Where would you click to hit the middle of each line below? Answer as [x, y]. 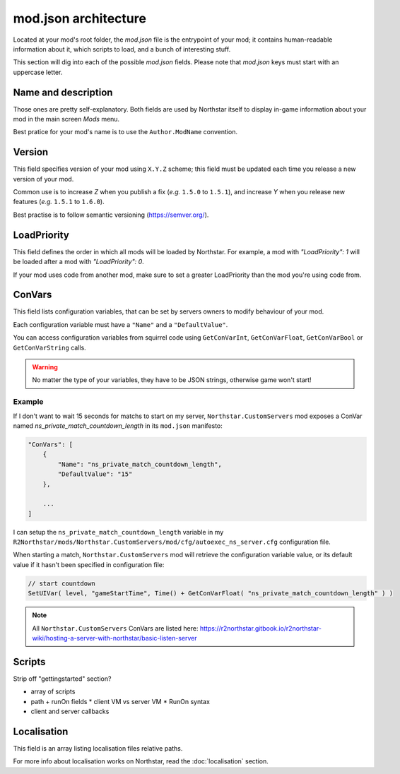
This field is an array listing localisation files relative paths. [98, 748]
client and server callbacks [70, 712]
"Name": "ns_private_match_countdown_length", [140, 464]
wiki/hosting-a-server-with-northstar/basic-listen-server [114, 638]
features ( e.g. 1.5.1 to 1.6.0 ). [59, 202]
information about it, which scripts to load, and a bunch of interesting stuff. [122, 49]
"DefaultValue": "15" [95, 474]
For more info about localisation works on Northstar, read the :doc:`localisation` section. [141, 761]
